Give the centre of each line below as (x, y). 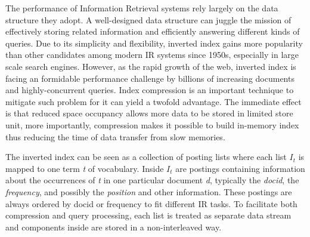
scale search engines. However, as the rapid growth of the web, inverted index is (151, 66)
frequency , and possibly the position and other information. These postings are (149, 191)
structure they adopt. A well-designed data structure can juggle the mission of (148, 19)
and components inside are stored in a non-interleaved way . (114, 227)
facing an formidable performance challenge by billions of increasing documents (150, 78)
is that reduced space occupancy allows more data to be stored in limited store (149, 113)
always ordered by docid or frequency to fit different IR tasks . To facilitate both (151, 203)
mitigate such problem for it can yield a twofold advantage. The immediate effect (154, 101)
